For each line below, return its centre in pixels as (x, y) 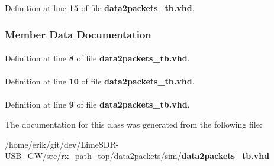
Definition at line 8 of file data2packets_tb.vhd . (97, 58)
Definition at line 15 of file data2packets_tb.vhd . (100, 8)
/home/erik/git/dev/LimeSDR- (62, 144)
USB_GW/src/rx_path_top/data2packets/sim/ (93, 156)
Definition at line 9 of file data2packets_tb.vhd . (97, 104)
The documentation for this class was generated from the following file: (133, 124)
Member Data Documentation (78, 34)
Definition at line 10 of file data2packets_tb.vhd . (100, 81)
